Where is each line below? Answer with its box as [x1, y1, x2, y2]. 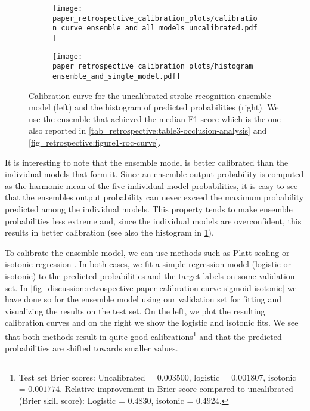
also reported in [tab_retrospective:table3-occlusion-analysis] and [29, 124, 267, 137]
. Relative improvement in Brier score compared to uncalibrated [60, 382, 293, 395]
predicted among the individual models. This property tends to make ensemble [5, 202, 293, 215]
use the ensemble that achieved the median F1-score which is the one [29, 112, 281, 125]
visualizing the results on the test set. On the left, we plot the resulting [5, 304, 265, 317]
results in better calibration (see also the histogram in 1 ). [5, 226, 214, 239]
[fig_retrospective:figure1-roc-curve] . [29, 135, 161, 148]
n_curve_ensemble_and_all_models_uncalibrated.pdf [52, 24, 258, 33]
